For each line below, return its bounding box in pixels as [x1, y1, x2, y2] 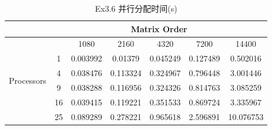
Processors [9, 74, 46, 86]
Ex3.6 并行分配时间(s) [95, 2, 177, 14]
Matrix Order [130, 22, 187, 35]
